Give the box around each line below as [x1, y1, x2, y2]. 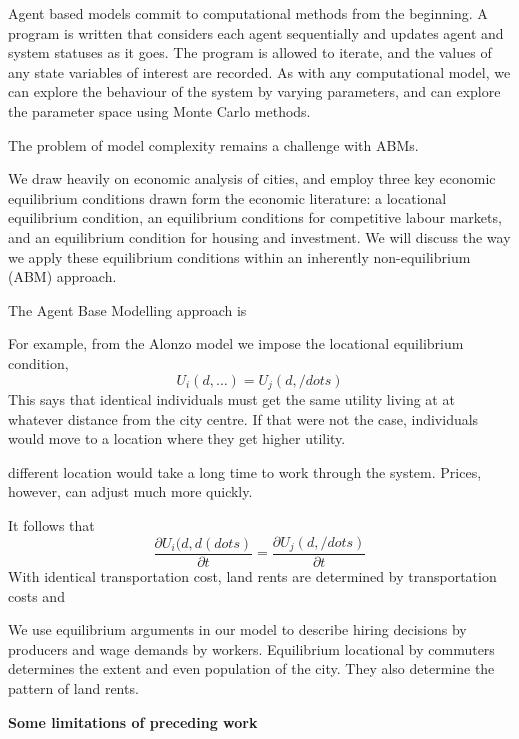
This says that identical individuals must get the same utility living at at [8, 388, 455, 409]
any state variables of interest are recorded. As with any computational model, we [8, 61, 511, 82]
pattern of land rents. [8, 677, 139, 698]
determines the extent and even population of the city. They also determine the [8, 658, 495, 679]
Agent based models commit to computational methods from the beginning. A [8, 3, 488, 23]
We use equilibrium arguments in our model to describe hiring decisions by [8, 619, 467, 640]
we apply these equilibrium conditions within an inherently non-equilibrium [8, 246, 471, 267]
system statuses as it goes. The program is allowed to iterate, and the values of [8, 42, 492, 63]
